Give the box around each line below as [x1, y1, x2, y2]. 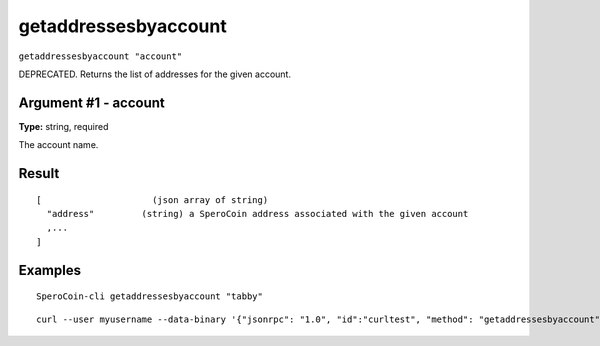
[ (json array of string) [36, 194, 269, 205]
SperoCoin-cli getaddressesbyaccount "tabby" [36, 291, 264, 302]
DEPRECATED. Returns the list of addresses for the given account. [18, 68, 292, 80]
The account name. [18, 139, 99, 151]
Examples [18, 261, 82, 279]
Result [18, 165, 60, 182]
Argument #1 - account [18, 94, 165, 111]
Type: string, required [18, 120, 109, 132]
